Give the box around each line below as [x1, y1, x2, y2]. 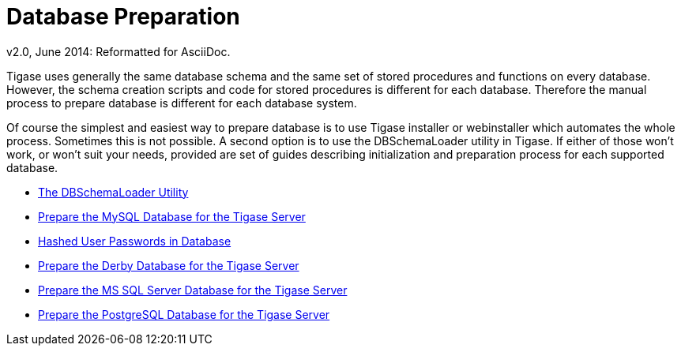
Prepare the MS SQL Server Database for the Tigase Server [38, 283, 348, 297]
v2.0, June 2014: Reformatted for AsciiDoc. [6, 44, 231, 58]
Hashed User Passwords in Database [38, 234, 231, 248]
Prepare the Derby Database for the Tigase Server [38, 258, 299, 272]
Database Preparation [6, 3, 240, 30]
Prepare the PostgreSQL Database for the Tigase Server [38, 307, 330, 321]
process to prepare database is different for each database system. [6, 95, 357, 110]
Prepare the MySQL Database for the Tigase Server [38, 209, 306, 223]
